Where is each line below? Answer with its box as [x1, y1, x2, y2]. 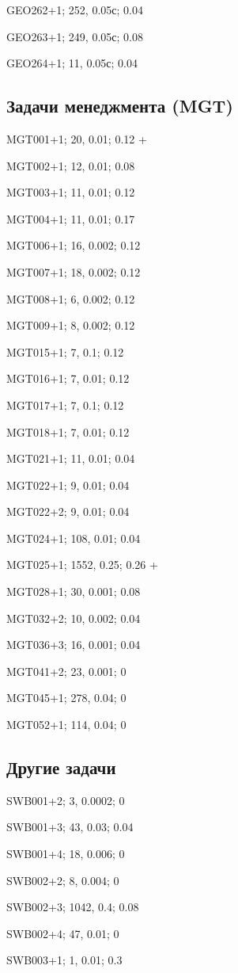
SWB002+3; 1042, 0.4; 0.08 [6, 899, 139, 915]
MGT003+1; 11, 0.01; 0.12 [6, 184, 135, 200]
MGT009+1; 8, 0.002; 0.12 [6, 317, 135, 334]
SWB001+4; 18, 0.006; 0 [6, 845, 125, 862]
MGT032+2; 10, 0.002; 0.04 [6, 609, 141, 626]
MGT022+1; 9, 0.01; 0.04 [6, 476, 130, 493]
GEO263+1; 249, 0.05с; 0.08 [6, 28, 143, 44]
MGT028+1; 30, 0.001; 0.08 [6, 583, 141, 600]
